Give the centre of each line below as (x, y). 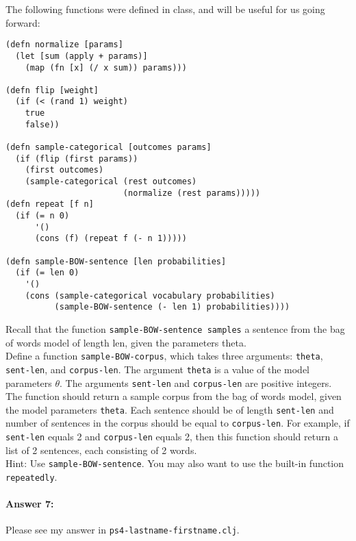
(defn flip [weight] (52, 90)
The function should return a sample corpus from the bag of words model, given (174, 396)
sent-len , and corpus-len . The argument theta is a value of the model (158, 369)
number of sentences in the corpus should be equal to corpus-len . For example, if (178, 423)
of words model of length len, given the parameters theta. (126, 342)
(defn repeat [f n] (50, 204)
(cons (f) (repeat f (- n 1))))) (111, 239)
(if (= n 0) (42, 216)
